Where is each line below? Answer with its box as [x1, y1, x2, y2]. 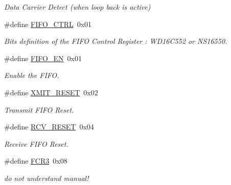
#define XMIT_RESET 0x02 [4, 87, 98, 97]
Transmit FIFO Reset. [4, 104, 74, 115]
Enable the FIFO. [4, 70, 59, 81]
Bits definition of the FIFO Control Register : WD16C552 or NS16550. [4, 36, 227, 46]
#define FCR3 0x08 [4, 155, 67, 166]
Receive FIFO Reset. [4, 138, 68, 149]
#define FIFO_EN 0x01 [4, 52, 82, 63]
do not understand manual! [4, 172, 89, 183]
